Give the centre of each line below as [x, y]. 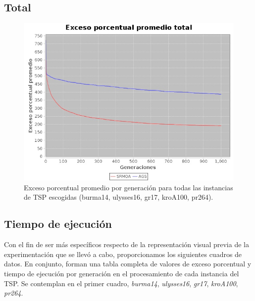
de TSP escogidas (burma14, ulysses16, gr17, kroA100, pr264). [119, 197]
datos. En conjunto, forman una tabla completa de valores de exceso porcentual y [128, 264]
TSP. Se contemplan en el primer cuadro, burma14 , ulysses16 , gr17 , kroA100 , [121, 283]
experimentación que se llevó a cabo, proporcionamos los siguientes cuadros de [123, 254]
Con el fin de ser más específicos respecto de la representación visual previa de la [127, 244]
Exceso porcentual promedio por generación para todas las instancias [128, 187]
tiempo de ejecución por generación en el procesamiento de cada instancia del [122, 273]
